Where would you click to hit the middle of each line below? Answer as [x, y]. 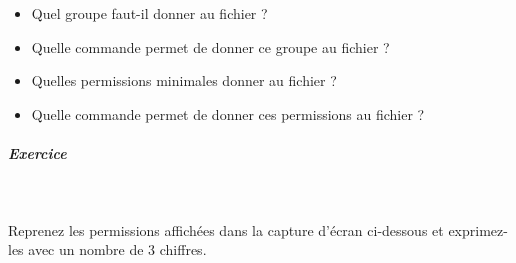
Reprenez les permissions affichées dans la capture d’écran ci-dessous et [226, 229]
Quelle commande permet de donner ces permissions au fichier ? [228, 113]
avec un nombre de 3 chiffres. [117, 249]
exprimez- [478, 229]
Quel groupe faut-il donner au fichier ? [149, 13]
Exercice [37, 152]
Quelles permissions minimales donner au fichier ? [184, 80]
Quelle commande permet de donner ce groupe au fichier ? [210, 46]
